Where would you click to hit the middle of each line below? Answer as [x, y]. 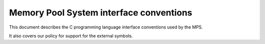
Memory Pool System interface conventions [101, 13]
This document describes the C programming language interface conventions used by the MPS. [106, 27]
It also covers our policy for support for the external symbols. [71, 36]
